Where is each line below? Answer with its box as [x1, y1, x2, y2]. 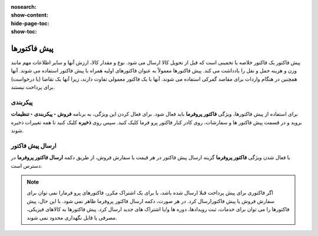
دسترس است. [11, 162, 42, 169]
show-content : [11, 12, 48, 19]
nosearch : [11, 4, 37, 10]
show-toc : [11, 28, 37, 35]
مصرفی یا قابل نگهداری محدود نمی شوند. [26, 214, 117, 221]
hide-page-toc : [11, 19, 49, 26]
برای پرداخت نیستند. [11, 84, 55, 91]
